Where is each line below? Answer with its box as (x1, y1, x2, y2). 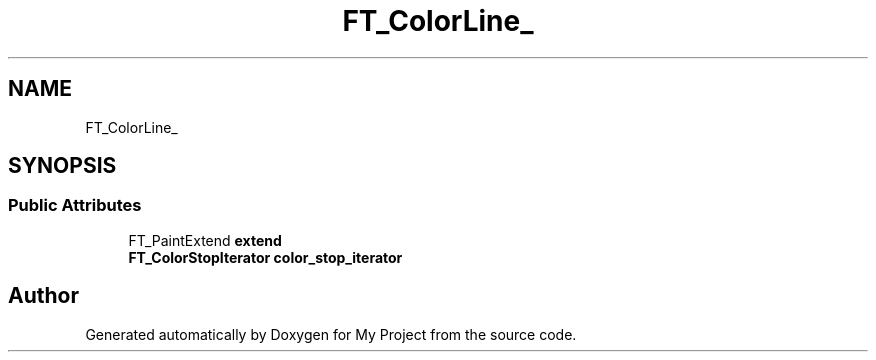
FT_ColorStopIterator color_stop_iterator (128, 248, 403, 266)
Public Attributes (8, 195, 142, 216)
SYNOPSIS (8, 153, 117, 179)
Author (8, 283, 79, 309)
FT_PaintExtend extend (128, 231, 282, 249)
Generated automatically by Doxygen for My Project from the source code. (85, 325, 577, 343)
